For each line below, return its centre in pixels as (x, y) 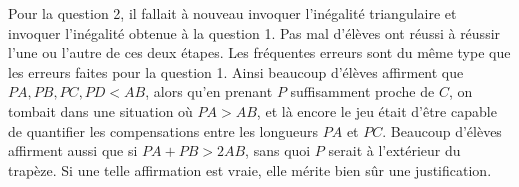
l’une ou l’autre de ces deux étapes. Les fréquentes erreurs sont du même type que (259, 52)
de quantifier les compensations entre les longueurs (163, 130)
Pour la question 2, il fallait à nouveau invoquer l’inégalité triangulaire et (232, 13)
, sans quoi (278, 150)
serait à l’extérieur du (394, 150)
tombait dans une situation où (100, 110)
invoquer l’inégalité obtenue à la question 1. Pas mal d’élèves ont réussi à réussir (254, 32)
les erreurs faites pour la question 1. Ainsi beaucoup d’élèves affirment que (236, 71)
